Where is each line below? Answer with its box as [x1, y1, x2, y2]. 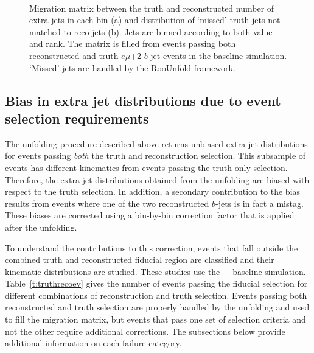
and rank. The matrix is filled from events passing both [29, 37, 236, 50]
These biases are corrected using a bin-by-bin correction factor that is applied [5, 209, 295, 222]
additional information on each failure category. [5, 337, 182, 349]
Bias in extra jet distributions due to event [5, 91, 281, 110]
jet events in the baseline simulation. [150, 49, 287, 61]
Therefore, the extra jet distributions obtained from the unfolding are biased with [5, 173, 310, 186]
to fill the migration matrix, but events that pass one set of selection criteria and [5, 313, 306, 326]
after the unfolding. [5, 220, 77, 233]
